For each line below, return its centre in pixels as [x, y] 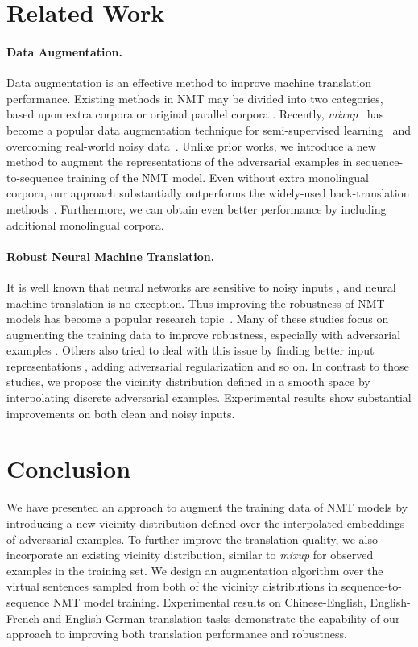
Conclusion [69, 469]
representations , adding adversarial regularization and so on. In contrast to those [208, 365]
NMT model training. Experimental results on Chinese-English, [210, 601]
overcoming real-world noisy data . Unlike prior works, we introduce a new [191, 145]
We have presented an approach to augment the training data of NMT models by [207, 507]
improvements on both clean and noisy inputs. [121, 413]
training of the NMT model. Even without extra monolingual [218, 177]
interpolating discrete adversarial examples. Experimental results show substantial [209, 398]
